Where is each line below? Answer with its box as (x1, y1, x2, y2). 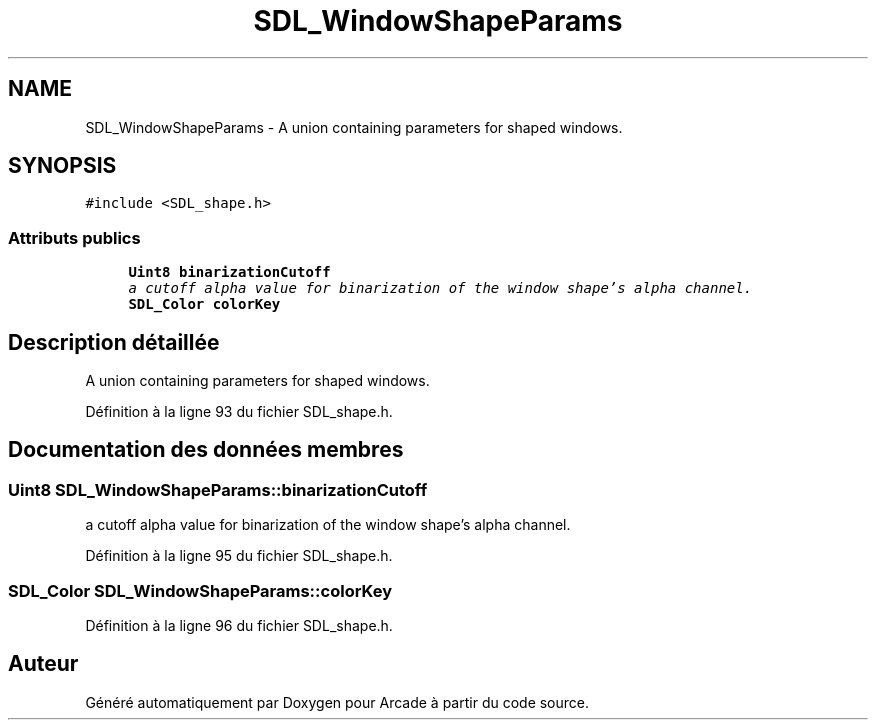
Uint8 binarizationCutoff (128, 264, 331, 281)
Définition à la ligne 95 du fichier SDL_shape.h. (85, 547, 393, 565)
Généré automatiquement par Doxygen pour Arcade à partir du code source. (85, 693, 590, 711)
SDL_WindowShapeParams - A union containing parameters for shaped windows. (85, 118, 623, 136)
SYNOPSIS (8, 153, 117, 179)
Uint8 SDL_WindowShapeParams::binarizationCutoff (8, 479, 428, 500)
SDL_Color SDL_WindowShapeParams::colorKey (8, 580, 392, 601)
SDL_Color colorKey (128, 296, 281, 313)
